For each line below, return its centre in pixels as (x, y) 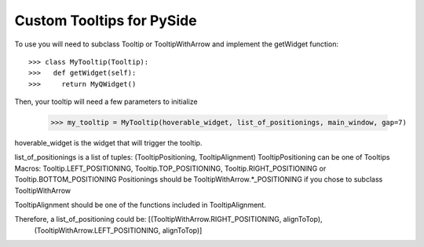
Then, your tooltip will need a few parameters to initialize (106, 101)
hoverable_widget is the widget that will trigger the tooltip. (108, 143)
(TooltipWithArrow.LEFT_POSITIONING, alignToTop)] (118, 230)
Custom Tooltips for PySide (106, 20)
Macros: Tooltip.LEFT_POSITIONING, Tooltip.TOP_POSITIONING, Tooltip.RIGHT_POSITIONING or (170, 168)
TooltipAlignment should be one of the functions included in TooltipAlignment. (140, 205)
